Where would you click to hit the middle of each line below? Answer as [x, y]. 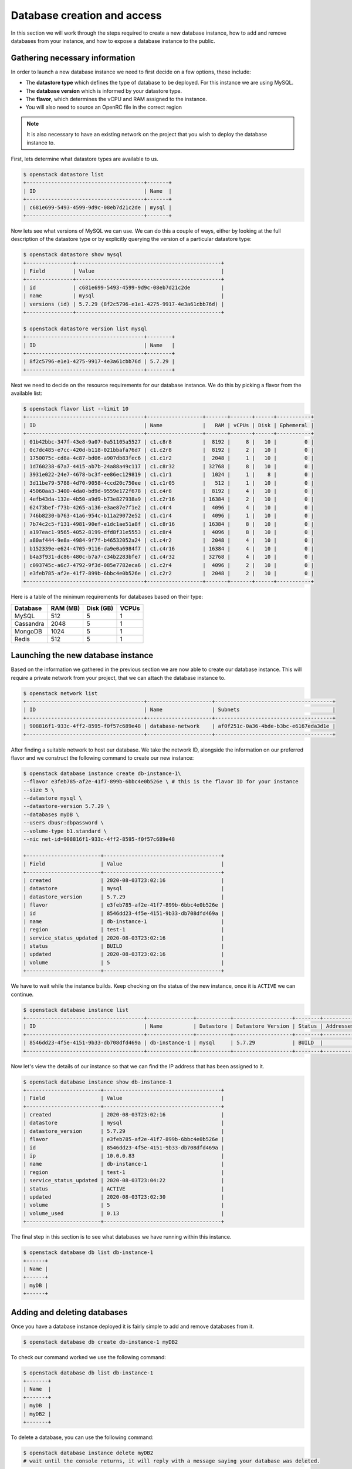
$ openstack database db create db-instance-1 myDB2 [101, 1342]
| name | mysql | [124, 296]
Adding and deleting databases [69, 1312]
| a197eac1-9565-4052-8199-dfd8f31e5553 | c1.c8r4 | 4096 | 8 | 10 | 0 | [168, 532]
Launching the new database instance [82, 655]
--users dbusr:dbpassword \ [63, 823]
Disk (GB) [100, 608]
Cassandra [29, 623]
